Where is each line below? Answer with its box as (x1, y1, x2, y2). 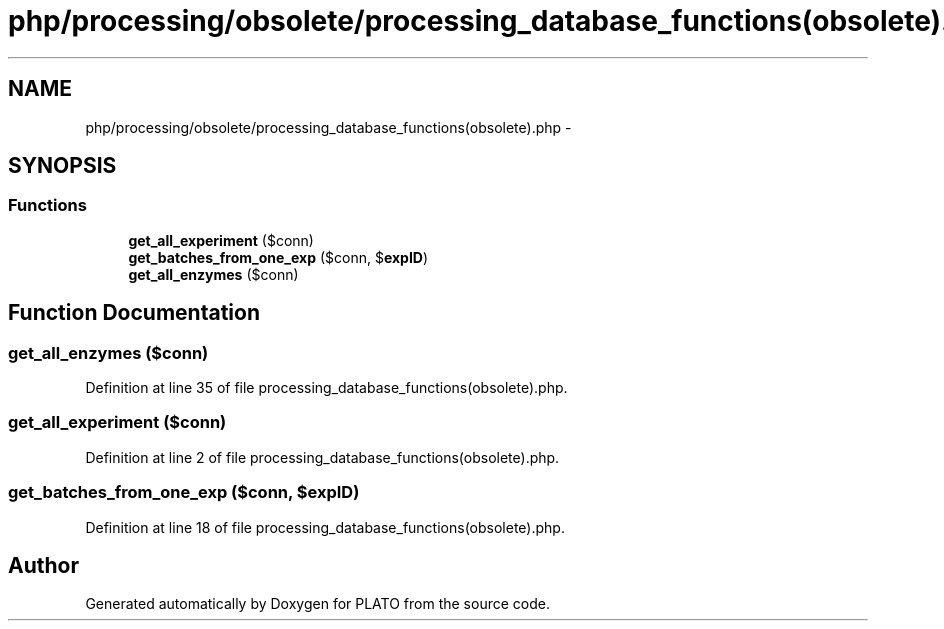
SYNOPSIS (8, 153, 117, 179)
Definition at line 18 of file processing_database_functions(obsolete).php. (85, 518, 565, 536)
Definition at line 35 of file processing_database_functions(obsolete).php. (85, 379, 568, 397)
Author (8, 552, 79, 578)
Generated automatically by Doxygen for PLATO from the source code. (85, 595, 550, 613)
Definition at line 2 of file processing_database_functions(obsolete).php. (85, 448, 560, 466)
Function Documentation (8, 300, 260, 326)
